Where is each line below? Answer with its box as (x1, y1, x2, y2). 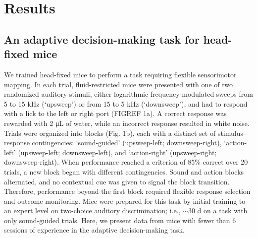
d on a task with (197, 205, 248, 216)
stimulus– (217, 127, 247, 138)
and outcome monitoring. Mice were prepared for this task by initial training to (4, 195, 246, 206)
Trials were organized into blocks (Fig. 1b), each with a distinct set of (4, 127, 216, 138)
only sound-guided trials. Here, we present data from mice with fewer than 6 (4, 215, 236, 225)
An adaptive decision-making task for (4, 31, 200, 47)
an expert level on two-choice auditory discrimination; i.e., (4, 205, 181, 216)
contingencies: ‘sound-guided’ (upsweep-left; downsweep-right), (32, 137, 222, 148)
